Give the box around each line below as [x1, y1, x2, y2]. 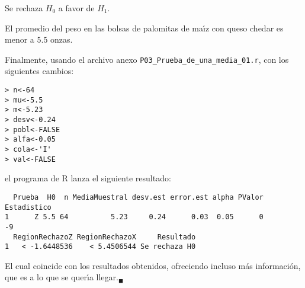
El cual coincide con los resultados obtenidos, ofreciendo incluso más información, [5, 259, 301, 271]
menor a [5, 33, 34, 46]
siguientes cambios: [5, 65, 74, 77]
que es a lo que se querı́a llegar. [5, 271, 118, 283]
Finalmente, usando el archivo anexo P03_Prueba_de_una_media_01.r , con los [5, 53, 289, 65]
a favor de [58, 2, 95, 14]
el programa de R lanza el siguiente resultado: [5, 172, 171, 184]
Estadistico [5, 203, 52, 212]
